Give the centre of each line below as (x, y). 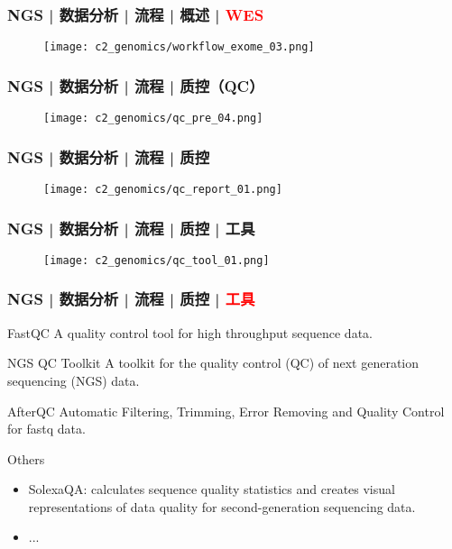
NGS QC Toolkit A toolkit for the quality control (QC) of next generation (213, 363)
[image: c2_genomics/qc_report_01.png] (163, 189)
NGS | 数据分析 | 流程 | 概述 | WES (136, 14)
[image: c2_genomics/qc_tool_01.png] (157, 260)
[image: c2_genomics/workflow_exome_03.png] (179, 47)
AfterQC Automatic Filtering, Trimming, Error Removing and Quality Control (226, 411)
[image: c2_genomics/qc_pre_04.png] (153, 119)
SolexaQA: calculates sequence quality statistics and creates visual (212, 489)
